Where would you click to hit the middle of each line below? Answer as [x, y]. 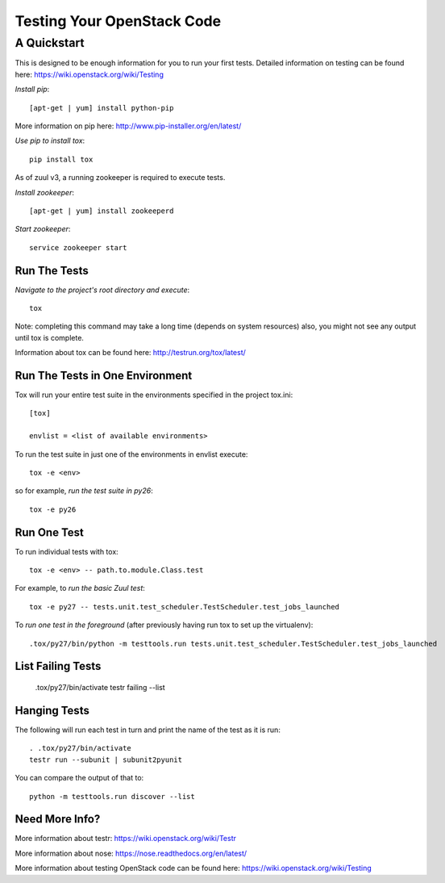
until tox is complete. [50, 337]
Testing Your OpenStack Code [118, 21]
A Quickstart [50, 43]
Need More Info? [58, 819]
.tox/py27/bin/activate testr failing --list [100, 688]
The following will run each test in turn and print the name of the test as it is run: [148, 730]
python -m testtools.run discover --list [112, 796]
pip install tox [61, 159]
